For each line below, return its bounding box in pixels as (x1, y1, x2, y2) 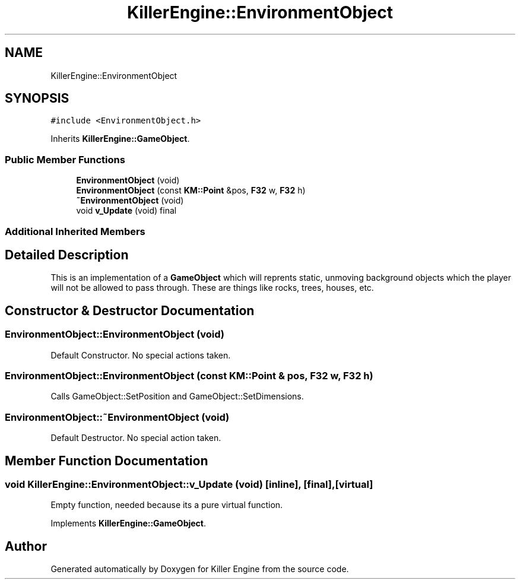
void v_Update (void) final (76, 205, 177, 216)
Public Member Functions (5, 153, 125, 166)
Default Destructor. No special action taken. (50, 433, 221, 443)
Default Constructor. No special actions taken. (50, 350, 231, 360)
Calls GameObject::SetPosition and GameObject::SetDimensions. (50, 391, 304, 402)
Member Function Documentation (5, 453, 208, 468)
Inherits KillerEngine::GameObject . (50, 134, 190, 144)
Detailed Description (5, 247, 129, 262)
